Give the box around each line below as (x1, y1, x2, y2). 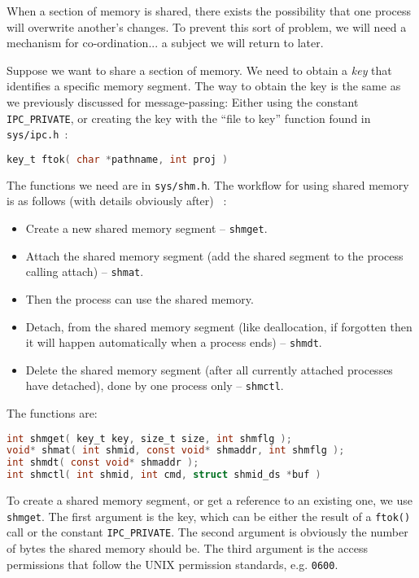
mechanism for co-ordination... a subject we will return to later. (7, 34, 324, 51)
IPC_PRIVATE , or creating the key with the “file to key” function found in (7, 109, 371, 126)
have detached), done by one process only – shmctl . (25, 377, 284, 394)
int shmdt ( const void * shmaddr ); (7, 457, 199, 469)
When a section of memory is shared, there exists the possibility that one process (7, 2, 412, 19)
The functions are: (7, 405, 98, 421)
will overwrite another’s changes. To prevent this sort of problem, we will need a (7, 18, 407, 35)
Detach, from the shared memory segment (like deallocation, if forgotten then (25, 317, 412, 335)
